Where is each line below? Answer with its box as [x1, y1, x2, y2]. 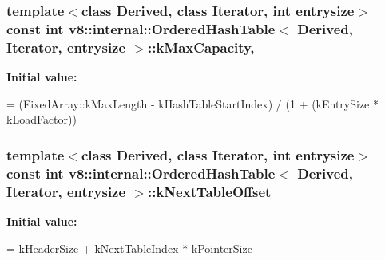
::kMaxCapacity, [147, 37, 255, 57]
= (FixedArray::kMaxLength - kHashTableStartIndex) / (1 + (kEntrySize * [6, 95, 379, 112]
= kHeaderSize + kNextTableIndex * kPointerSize [6, 239, 252, 256]
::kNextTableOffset [147, 181, 272, 201]
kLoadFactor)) [6, 111, 77, 128]
